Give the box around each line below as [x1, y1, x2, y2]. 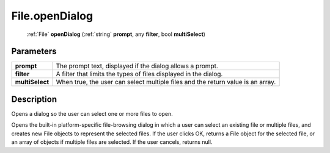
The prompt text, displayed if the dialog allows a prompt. [56, 62, 218, 70]
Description [11, 94, 57, 104]
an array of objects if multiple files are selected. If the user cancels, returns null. [11, 138, 213, 146]
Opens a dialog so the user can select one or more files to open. [11, 110, 174, 117]
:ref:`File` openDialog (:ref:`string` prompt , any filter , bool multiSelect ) [26, 30, 206, 38]
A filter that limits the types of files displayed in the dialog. [56, 70, 223, 79]
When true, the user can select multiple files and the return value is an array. [56, 78, 276, 87]
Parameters [11, 46, 57, 57]
